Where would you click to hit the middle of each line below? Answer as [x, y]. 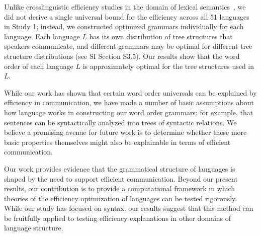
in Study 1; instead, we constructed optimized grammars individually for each [124, 26]
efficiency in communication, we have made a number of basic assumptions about [129, 102]
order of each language [39, 66]
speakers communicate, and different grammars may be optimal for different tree [128, 46]
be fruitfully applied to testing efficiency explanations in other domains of [118, 218]
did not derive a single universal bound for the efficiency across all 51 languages [127, 16]
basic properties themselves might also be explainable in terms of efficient [117, 142]
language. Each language [42, 36]
